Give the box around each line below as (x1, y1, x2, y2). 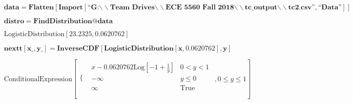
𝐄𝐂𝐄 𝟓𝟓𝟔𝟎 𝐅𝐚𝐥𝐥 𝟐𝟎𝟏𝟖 (165, 4, 234, 11)
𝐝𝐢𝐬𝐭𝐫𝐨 (4, 18, 24, 25)
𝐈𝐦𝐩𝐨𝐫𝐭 (58, 4, 83, 11)
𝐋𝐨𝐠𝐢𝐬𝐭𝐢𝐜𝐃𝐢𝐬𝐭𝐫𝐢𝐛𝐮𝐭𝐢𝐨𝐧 (103, 45, 174, 52)
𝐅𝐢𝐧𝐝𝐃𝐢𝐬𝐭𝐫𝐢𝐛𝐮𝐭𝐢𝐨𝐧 (33, 18, 93, 25)
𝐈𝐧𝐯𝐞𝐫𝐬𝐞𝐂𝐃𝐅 (57, 45, 100, 52)
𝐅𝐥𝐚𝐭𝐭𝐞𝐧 (28, 4, 54, 11)
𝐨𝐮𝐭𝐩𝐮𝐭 (253, 4, 278, 11)
